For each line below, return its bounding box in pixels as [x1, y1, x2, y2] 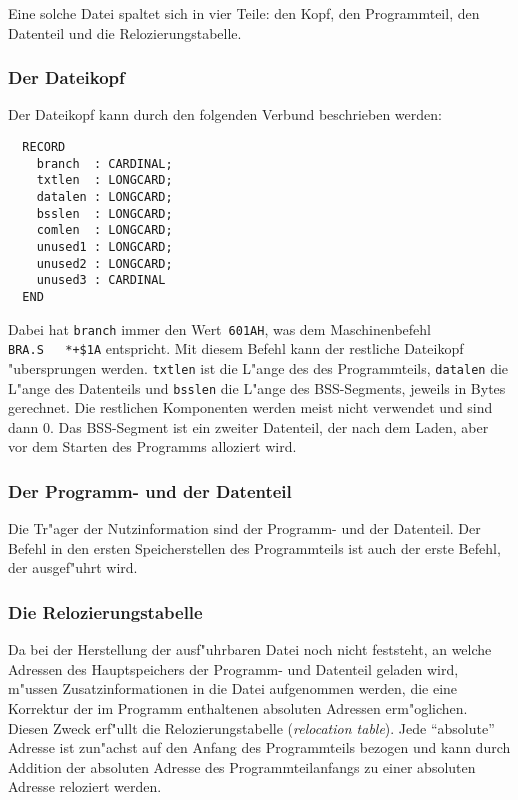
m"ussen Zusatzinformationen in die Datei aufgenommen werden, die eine [8, 678, 458, 699]
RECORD [22, 140, 66, 154]
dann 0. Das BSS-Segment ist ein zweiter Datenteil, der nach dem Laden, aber [8, 416, 489, 437]
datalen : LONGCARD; [36, 189, 173, 204]
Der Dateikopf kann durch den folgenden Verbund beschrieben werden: [8, 104, 442, 125]
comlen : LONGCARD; [36, 223, 173, 238]
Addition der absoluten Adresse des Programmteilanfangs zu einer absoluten [8, 756, 476, 777]
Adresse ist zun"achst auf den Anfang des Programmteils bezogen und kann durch [8, 737, 511, 758]
